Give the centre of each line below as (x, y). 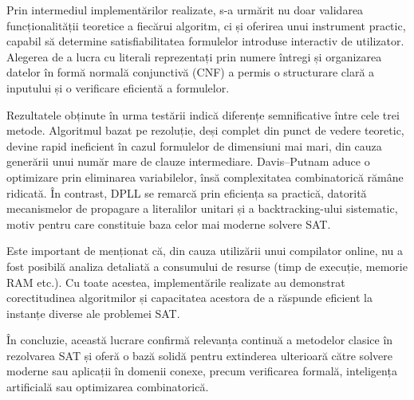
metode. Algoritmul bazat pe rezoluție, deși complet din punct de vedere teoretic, (205, 130)
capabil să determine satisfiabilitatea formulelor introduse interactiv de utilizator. (205, 41)
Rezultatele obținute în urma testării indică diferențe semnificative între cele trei (203, 114)
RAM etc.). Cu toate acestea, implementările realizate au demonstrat (176, 282)
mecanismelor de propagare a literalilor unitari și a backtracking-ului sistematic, (202, 208)
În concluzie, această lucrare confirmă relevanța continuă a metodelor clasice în (200, 340)
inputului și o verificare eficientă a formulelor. (118, 87)
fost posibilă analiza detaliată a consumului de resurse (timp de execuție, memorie (207, 266)
